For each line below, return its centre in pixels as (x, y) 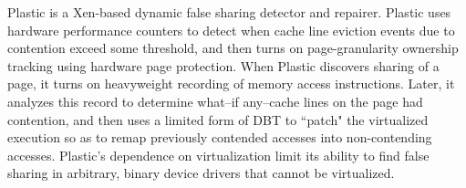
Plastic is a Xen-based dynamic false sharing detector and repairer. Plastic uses (229, 12)
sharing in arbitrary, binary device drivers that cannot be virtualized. (201, 173)
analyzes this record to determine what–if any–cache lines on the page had (215, 101)
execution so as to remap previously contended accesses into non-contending (220, 137)
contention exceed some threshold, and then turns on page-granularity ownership (233, 48)
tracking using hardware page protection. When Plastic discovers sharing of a (223, 65)
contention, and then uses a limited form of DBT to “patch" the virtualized (218, 119)
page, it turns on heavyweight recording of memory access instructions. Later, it (231, 84)
